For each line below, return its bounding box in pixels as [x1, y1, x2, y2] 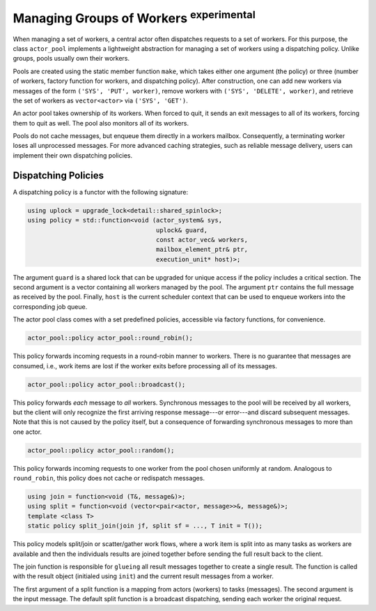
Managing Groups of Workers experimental [13, 8, 256, 26]
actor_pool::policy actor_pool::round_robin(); [27, 334, 193, 342]
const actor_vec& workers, [155, 236, 249, 243]
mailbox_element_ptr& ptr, [155, 246, 249, 254]
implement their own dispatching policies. [13, 151, 132, 160]
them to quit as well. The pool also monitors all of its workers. [13, 119, 189, 127]
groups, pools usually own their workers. [13, 54, 130, 63]
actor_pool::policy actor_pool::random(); [27, 446, 175, 454]
